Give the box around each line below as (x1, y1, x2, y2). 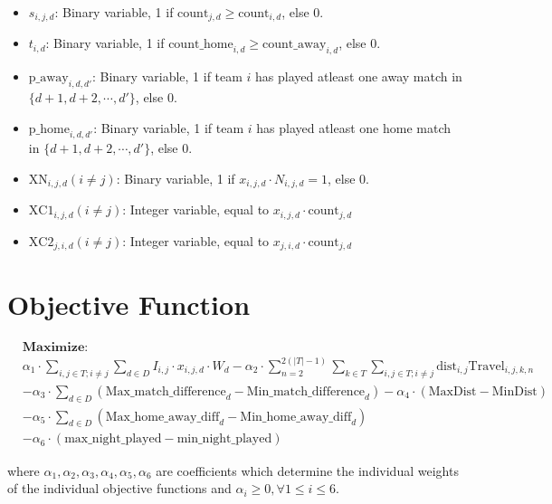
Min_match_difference (246, 385, 366, 398)
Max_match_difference (105, 385, 226, 398)
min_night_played (176, 433, 272, 446)
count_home (168, 38, 233, 52)
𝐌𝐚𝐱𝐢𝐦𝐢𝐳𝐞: (22, 340, 89, 354)
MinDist (491, 385, 538, 398)
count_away (262, 38, 327, 52)
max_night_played (64, 433, 162, 446)
